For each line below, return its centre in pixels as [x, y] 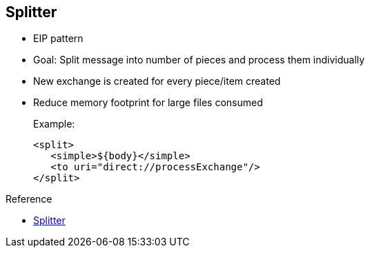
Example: [54, 124]
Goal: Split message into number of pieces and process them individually [199, 60]
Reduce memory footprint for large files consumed [148, 103]
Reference [29, 199]
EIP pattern [58, 39]
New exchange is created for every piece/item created [157, 81]
